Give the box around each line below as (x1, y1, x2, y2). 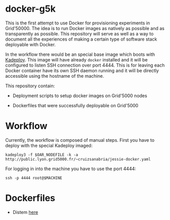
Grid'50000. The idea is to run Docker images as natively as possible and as (5, 25, 165, 31)
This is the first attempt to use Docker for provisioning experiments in (5, 20, 150, 26)
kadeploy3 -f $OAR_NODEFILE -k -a (5, 152, 79, 158)
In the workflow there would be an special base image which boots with (5, 51, 155, 57)
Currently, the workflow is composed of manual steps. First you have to (5, 137, 155, 143)
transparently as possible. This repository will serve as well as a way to (5, 30, 154, 37)
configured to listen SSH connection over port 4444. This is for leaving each (5, 62, 165, 68)
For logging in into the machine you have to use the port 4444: (5, 166, 137, 172)
